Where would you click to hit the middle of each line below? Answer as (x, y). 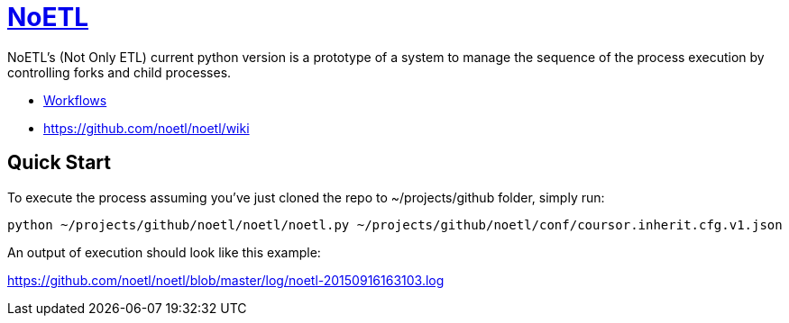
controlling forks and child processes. (119, 72)
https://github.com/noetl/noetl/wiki (147, 128)
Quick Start (59, 163)
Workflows (75, 100)
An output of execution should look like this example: (164, 252)
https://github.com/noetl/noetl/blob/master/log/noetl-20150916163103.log (226, 280)
